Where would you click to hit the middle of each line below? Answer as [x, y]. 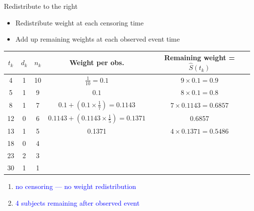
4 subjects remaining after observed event [77, 202]
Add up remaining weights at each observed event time [97, 39]
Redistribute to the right [41, 6]
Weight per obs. [97, 62]
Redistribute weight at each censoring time [79, 22]
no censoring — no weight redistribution [76, 186]
